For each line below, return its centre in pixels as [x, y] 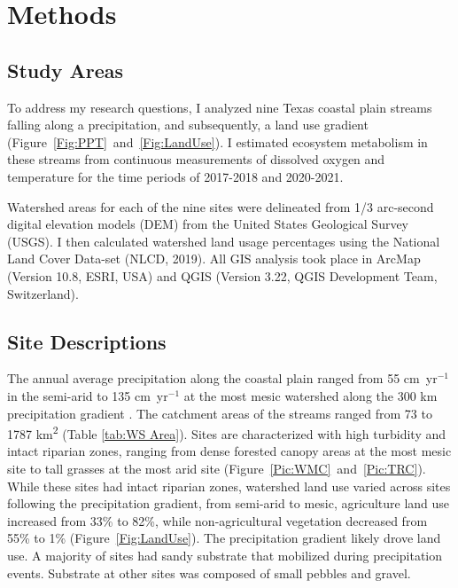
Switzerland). [43, 293]
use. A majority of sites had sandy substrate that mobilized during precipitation [225, 555]
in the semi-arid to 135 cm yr [88, 395]
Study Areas [65, 70]
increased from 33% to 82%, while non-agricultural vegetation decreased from [217, 520]
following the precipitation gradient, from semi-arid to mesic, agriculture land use [229, 503]
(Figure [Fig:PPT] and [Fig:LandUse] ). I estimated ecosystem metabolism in [217, 141]
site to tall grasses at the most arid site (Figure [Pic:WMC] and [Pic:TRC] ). [217, 468]
